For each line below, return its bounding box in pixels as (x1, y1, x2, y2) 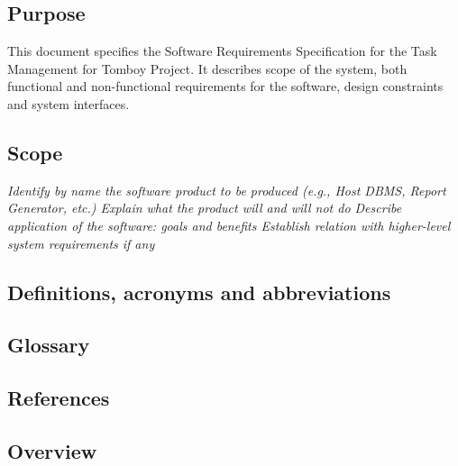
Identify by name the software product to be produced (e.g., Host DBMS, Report (7, 180, 446, 199)
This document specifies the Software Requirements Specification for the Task (7, 41, 437, 60)
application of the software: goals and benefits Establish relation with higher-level (7, 215, 451, 234)
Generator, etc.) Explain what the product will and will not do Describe (7, 198, 402, 217)
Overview (7, 436, 97, 464)
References (7, 384, 110, 412)
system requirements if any (7, 233, 155, 252)
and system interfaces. (7, 94, 130, 113)
